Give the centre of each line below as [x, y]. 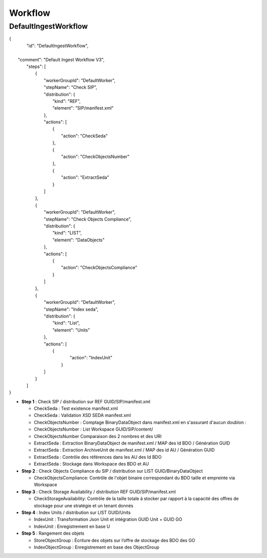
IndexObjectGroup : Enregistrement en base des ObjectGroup [97, 547]
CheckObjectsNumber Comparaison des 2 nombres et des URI [98, 436]
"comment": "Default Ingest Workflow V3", [61, 59]
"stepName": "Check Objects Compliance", [88, 219]
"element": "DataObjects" [79, 240]
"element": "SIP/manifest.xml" [83, 108]
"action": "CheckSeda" [85, 136]
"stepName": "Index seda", [71, 309]
